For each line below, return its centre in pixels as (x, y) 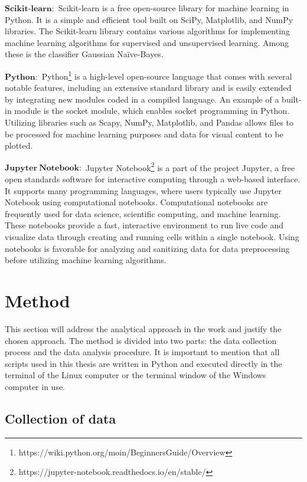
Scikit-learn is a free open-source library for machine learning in (174, 8)
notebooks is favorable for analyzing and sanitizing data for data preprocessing (147, 248)
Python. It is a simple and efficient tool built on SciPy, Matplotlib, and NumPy (149, 19)
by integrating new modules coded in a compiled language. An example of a (142, 99)
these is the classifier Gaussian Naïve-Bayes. (84, 54)
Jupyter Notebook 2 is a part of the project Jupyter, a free (190, 166)
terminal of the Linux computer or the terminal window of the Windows (135, 375)
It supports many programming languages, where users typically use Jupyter (143, 190)
